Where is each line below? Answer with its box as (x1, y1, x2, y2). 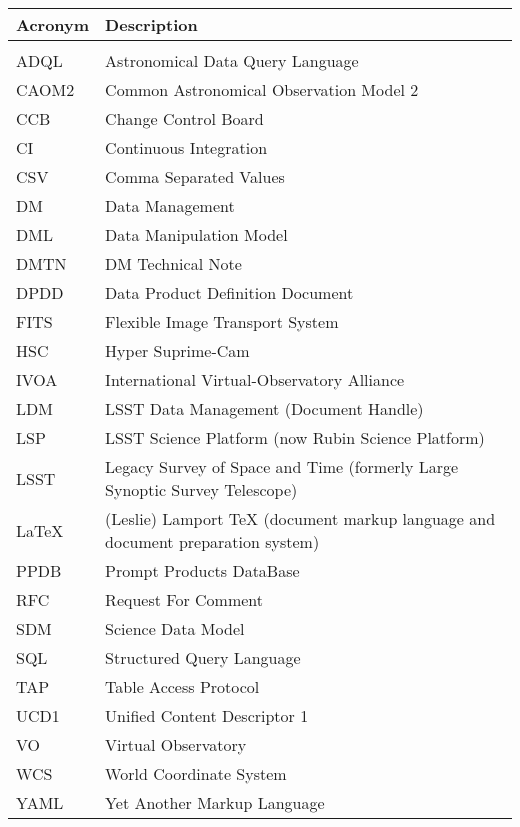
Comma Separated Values (105, 165, 285, 188)
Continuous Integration (105, 136, 268, 159)
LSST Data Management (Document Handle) (105, 397, 424, 420)
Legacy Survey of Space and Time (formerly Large (105, 455, 459, 478)
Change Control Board (105, 107, 264, 130)
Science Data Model (105, 617, 245, 640)
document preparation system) (105, 530, 320, 553)
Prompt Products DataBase (105, 559, 300, 582)
